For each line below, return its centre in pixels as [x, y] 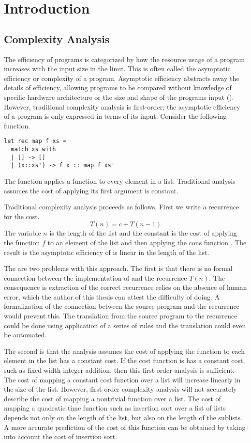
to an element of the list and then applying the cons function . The [147, 242]
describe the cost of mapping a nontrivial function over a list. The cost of [112, 398]
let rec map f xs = [35, 141]
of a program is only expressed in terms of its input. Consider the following [115, 116]
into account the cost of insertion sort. [61, 436]
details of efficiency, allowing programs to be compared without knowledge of [118, 87]
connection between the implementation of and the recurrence [96, 277]
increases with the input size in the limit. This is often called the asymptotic [117, 69]
